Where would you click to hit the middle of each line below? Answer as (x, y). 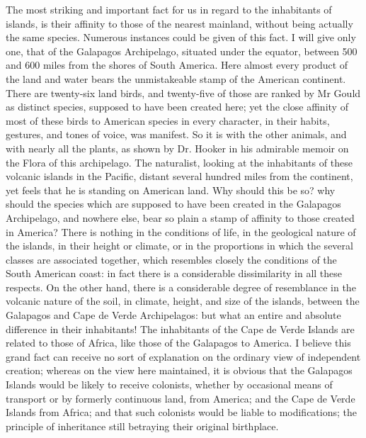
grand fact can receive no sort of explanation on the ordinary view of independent (183, 356)
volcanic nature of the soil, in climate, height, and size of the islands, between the (183, 301)
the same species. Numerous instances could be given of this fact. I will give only (181, 37)
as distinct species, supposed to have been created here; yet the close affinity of (177, 107)
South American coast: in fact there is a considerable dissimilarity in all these (174, 273)
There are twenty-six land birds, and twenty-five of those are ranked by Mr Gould (183, 92)
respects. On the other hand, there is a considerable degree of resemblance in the (181, 287)
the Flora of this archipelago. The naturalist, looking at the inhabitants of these (179, 162)
